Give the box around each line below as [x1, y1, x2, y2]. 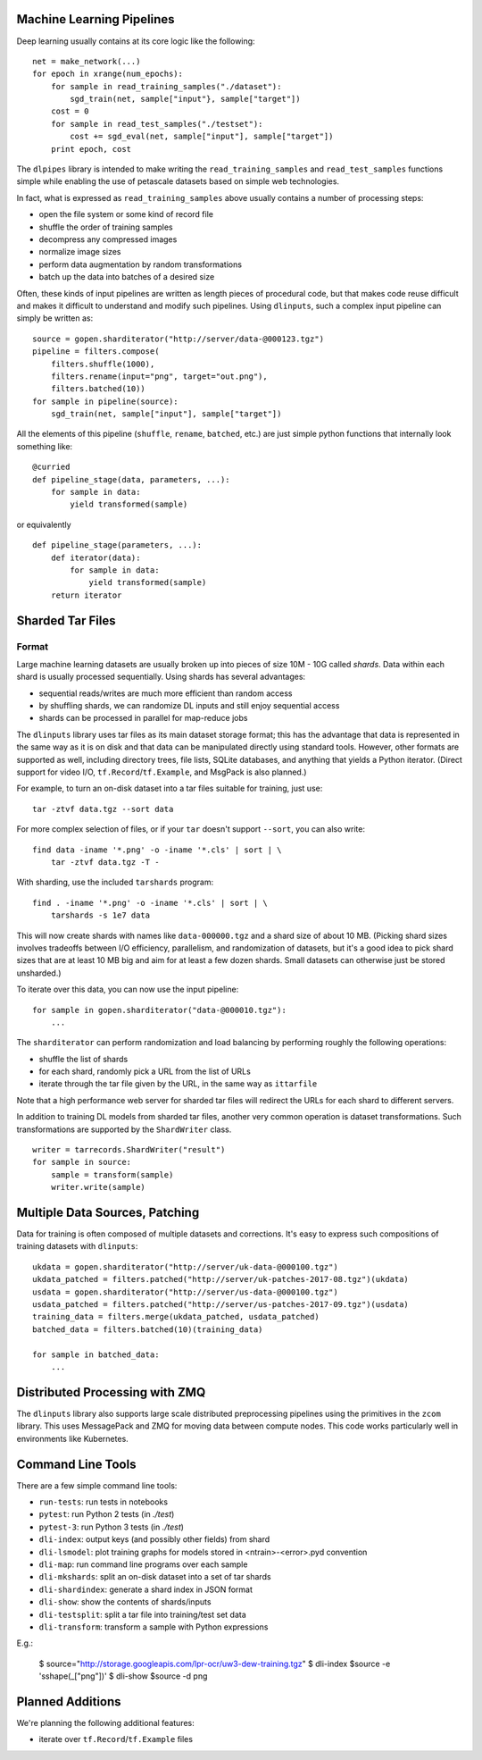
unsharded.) [16, 968, 62, 978]
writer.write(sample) [50, 1182, 146, 1193]
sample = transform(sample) [50, 1169, 174, 1179]
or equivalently [16, 519, 71, 530]
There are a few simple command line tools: [16, 1479, 178, 1491]
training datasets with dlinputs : [16, 1241, 138, 1252]
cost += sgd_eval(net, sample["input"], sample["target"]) [70, 131, 334, 142]
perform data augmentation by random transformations [38, 259, 243, 270]
